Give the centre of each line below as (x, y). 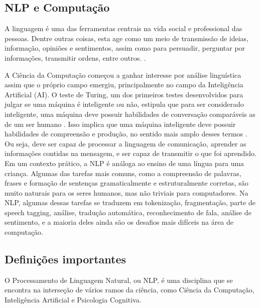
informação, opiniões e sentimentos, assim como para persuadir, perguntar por (125, 48)
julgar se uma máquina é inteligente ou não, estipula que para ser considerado (124, 104)
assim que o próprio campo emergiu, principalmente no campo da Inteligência (124, 85)
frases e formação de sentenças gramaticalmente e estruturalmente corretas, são (126, 183)
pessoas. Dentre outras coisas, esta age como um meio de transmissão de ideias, (126, 38)
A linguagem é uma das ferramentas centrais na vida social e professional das (123, 28)
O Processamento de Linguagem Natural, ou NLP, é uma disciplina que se (119, 280)
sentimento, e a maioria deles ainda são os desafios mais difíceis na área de (119, 222)
